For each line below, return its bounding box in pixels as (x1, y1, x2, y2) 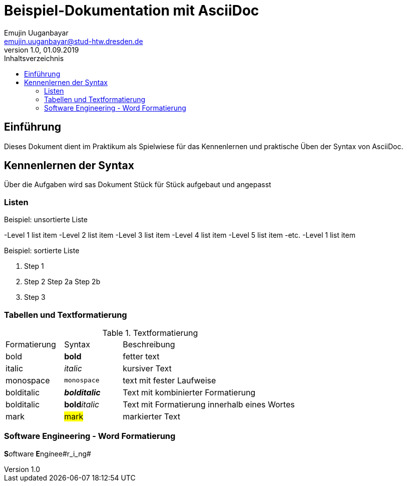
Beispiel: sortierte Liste (4, 246, 80, 255)
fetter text (123, 351, 160, 361)
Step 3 (24, 293, 46, 302)
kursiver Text (123, 363, 172, 373)
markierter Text (123, 411, 181, 421)
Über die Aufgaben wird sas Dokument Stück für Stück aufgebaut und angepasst (4, 180, 271, 189)
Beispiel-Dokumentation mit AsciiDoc (4, 2, 259, 19)
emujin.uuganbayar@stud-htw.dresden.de (4, 37, 143, 46)
